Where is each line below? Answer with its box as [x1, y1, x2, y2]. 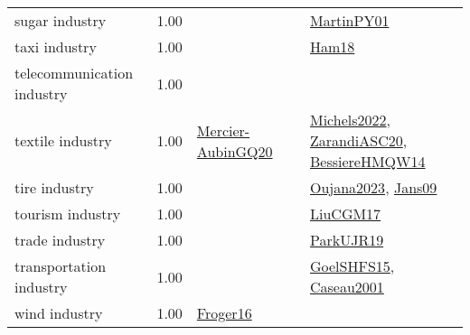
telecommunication [14, 62, 134, 83]
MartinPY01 [309, 10, 390, 31]
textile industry [14, 130, 112, 151]
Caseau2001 [309, 276, 384, 297]
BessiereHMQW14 [309, 151, 426, 172]
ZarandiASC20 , [309, 130, 408, 151]
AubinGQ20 [196, 140, 273, 162]
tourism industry [14, 203, 121, 224]
